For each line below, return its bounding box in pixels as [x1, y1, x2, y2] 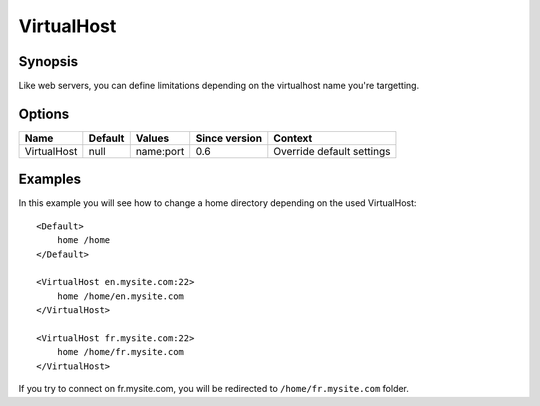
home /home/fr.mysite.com [56, 346, 185, 358]
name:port [135, 144, 185, 158]
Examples [18, 171, 82, 188]
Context [273, 131, 313, 145]
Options [18, 105, 70, 122]
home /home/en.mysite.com [56, 290, 185, 302]
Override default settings [273, 144, 391, 158]
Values [135, 131, 170, 145]
